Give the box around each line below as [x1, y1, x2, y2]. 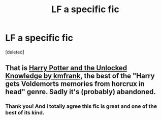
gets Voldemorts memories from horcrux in [5, 80, 145, 88]
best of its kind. [5, 109, 45, 116]
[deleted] [5, 49, 24, 55]
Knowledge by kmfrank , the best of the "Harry [5, 72, 155, 80]
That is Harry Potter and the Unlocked [5, 64, 127, 72]
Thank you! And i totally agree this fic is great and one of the [5, 103, 157, 110]
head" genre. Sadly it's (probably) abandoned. [5, 87, 156, 96]
